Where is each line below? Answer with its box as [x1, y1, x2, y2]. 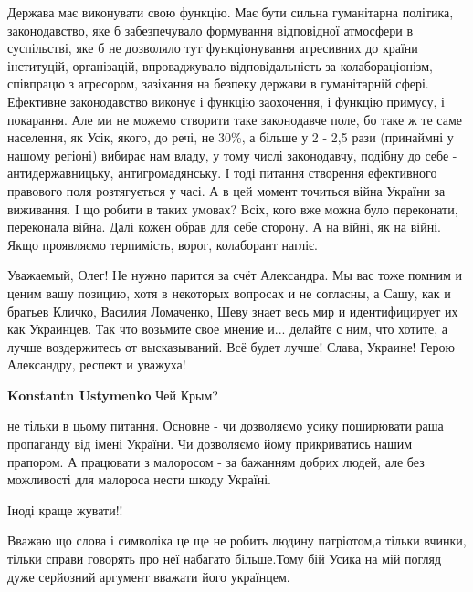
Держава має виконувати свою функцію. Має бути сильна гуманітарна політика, [7, 3, 454, 21]
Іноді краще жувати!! [7, 500, 123, 519]
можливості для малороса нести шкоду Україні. [7, 470, 271, 489]
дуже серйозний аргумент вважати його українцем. [7, 566, 290, 586]
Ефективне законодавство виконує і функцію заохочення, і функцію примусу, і [7, 91, 445, 110]
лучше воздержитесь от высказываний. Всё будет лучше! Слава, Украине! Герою [7, 337, 455, 356]
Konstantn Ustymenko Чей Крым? [7, 385, 218, 404]
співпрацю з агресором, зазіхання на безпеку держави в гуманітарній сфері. [7, 74, 429, 93]
